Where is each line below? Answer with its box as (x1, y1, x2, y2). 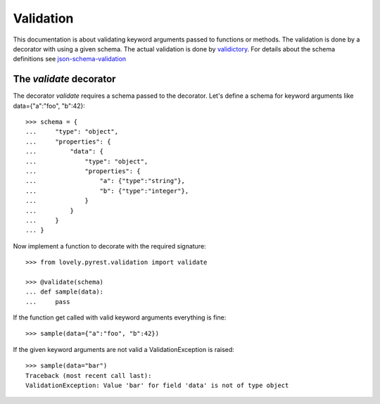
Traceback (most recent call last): (25, 372, 152, 379)
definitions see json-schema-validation (13, 55, 127, 63)
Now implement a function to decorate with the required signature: (13, 241, 207, 250)
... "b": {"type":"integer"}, (25, 187, 189, 195)
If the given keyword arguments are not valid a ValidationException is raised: (13, 345, 235, 353)
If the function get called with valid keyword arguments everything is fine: (13, 313, 227, 322)
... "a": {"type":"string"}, (25, 177, 186, 185)
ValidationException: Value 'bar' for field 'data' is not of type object (25, 381, 289, 389)
